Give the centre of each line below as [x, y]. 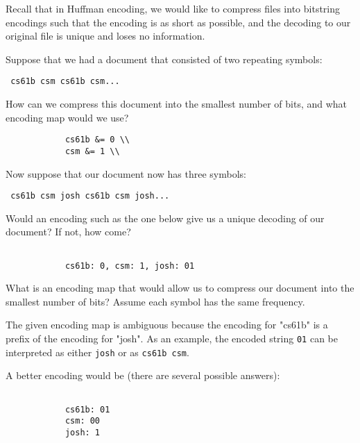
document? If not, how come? [68, 232]
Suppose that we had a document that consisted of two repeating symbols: [164, 59]
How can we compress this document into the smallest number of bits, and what [177, 104]
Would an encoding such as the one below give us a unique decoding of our [165, 218]
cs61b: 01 [87, 409]
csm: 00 [83, 421]
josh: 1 [83, 432]
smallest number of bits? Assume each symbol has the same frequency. [155, 301]
